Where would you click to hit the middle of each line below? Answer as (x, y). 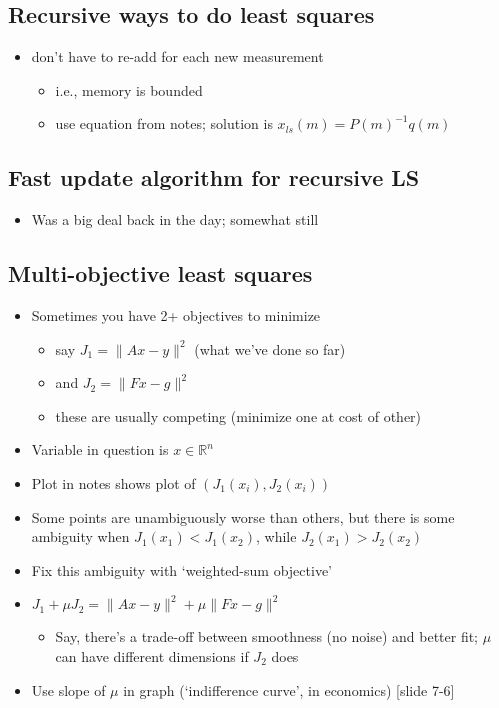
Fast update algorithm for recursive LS (214, 177)
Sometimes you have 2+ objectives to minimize (176, 314)
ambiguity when (80, 536)
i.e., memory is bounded (129, 89)
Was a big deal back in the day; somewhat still (175, 219)
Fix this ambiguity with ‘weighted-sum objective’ (181, 569)
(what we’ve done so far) (270, 348)
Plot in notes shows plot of (113, 482)
